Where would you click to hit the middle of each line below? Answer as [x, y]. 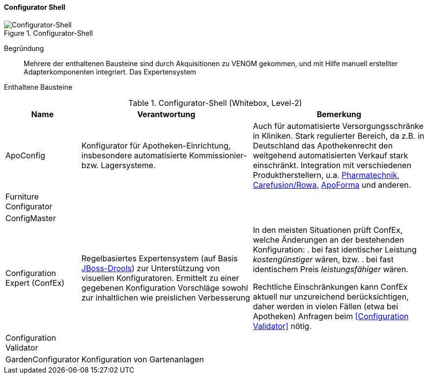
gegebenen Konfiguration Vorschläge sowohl [165, 288]
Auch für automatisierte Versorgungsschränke [338, 126]
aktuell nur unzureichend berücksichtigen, [331, 296]
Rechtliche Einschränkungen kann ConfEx [330, 287]
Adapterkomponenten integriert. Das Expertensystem [110, 72]
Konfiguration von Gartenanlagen [143, 359]
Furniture [22, 196]
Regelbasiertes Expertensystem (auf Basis [159, 258]
